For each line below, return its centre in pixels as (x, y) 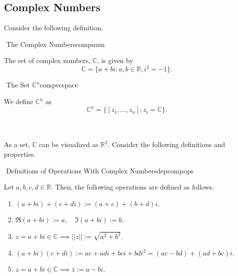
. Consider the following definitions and (166, 144)
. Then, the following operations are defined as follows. (132, 187)
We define (19, 101)
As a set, (17, 144)
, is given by (115, 60)
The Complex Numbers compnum (55, 44)
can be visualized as (69, 144)
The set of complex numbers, (47, 60)
